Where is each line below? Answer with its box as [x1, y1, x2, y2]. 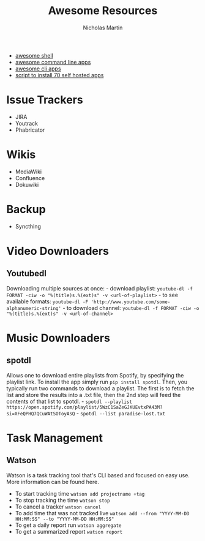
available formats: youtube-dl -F [6, 298, 89, 305]
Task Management [6, 431, 103, 445]
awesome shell [15, 51, 53, 59]
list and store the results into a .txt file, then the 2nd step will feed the [6, 391, 181, 398]
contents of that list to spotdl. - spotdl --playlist [6, 398, 133, 405]
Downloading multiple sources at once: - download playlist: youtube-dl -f [6, 284, 193, 292]
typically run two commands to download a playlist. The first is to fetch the [6, 384, 195, 392]
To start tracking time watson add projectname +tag [15, 490, 145, 497]
